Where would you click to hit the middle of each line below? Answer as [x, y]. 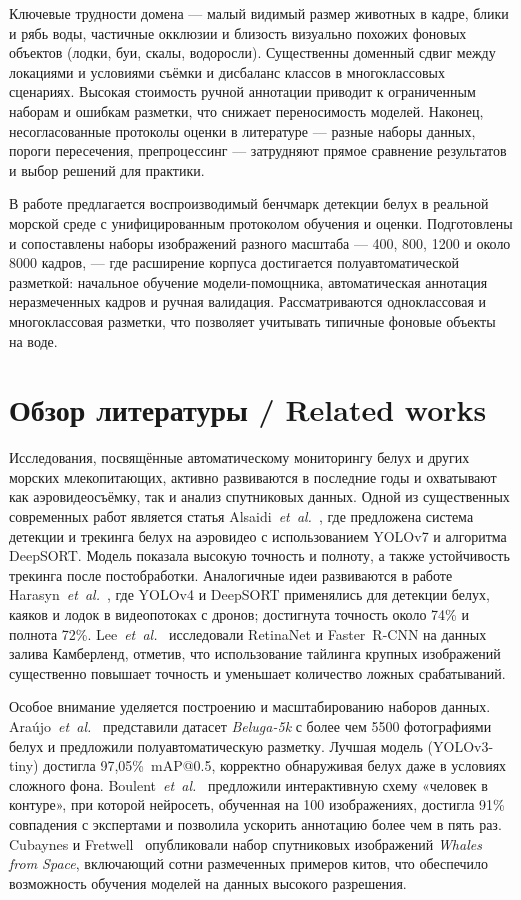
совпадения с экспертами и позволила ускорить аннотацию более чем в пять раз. [255, 823]
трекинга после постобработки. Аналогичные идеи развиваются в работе [231, 574]
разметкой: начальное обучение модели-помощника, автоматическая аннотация [248, 281]
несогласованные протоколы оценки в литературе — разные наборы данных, [242, 130]
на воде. [33, 340]
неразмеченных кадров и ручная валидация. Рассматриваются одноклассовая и [248, 301]
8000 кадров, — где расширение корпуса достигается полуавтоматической [234, 262]
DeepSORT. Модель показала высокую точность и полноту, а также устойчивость [259, 555]
